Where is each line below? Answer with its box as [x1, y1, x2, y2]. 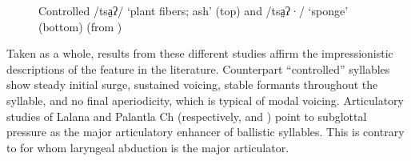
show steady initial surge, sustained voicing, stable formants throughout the [6, 76, 378, 93]
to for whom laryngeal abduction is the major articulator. [6, 139, 289, 155]
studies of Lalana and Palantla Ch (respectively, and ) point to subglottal [6, 107, 367, 124]
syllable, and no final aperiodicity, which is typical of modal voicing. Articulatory [6, 91, 404, 108]
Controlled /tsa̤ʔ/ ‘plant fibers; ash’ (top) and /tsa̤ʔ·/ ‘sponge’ [38, 2, 349, 18]
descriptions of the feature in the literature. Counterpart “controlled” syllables [6, 60, 390, 77]
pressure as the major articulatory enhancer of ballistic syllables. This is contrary [6, 123, 405, 140]
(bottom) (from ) [38, 18, 122, 34]
